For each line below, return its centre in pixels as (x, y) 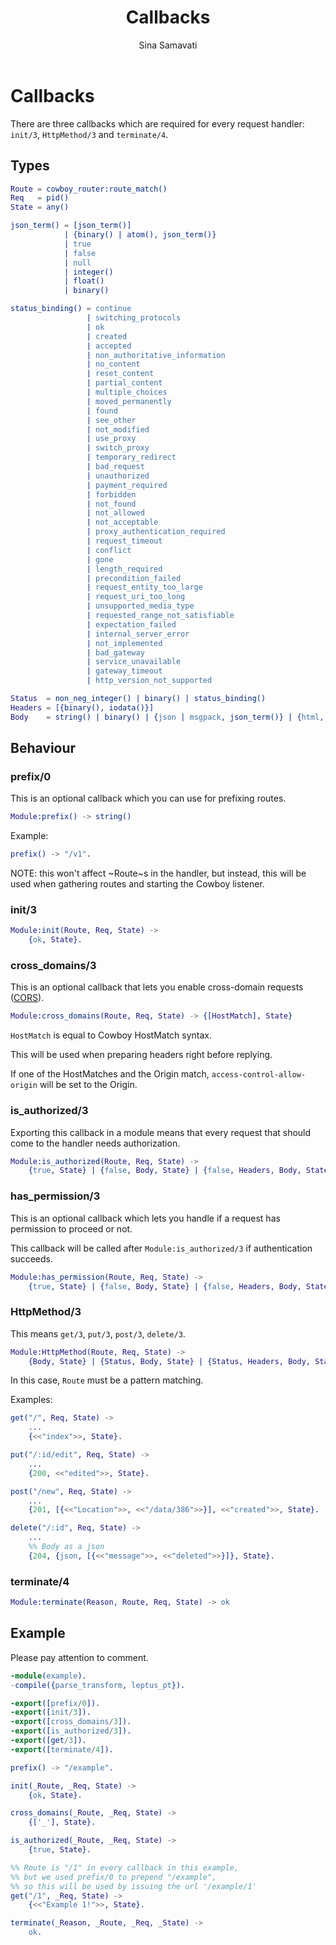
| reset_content (120, 374)
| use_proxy (111, 439)
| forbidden (111, 494)
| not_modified (118, 429)
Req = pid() (40, 198)
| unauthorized (118, 476)
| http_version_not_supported (149, 681)
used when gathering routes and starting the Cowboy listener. (137, 884)
